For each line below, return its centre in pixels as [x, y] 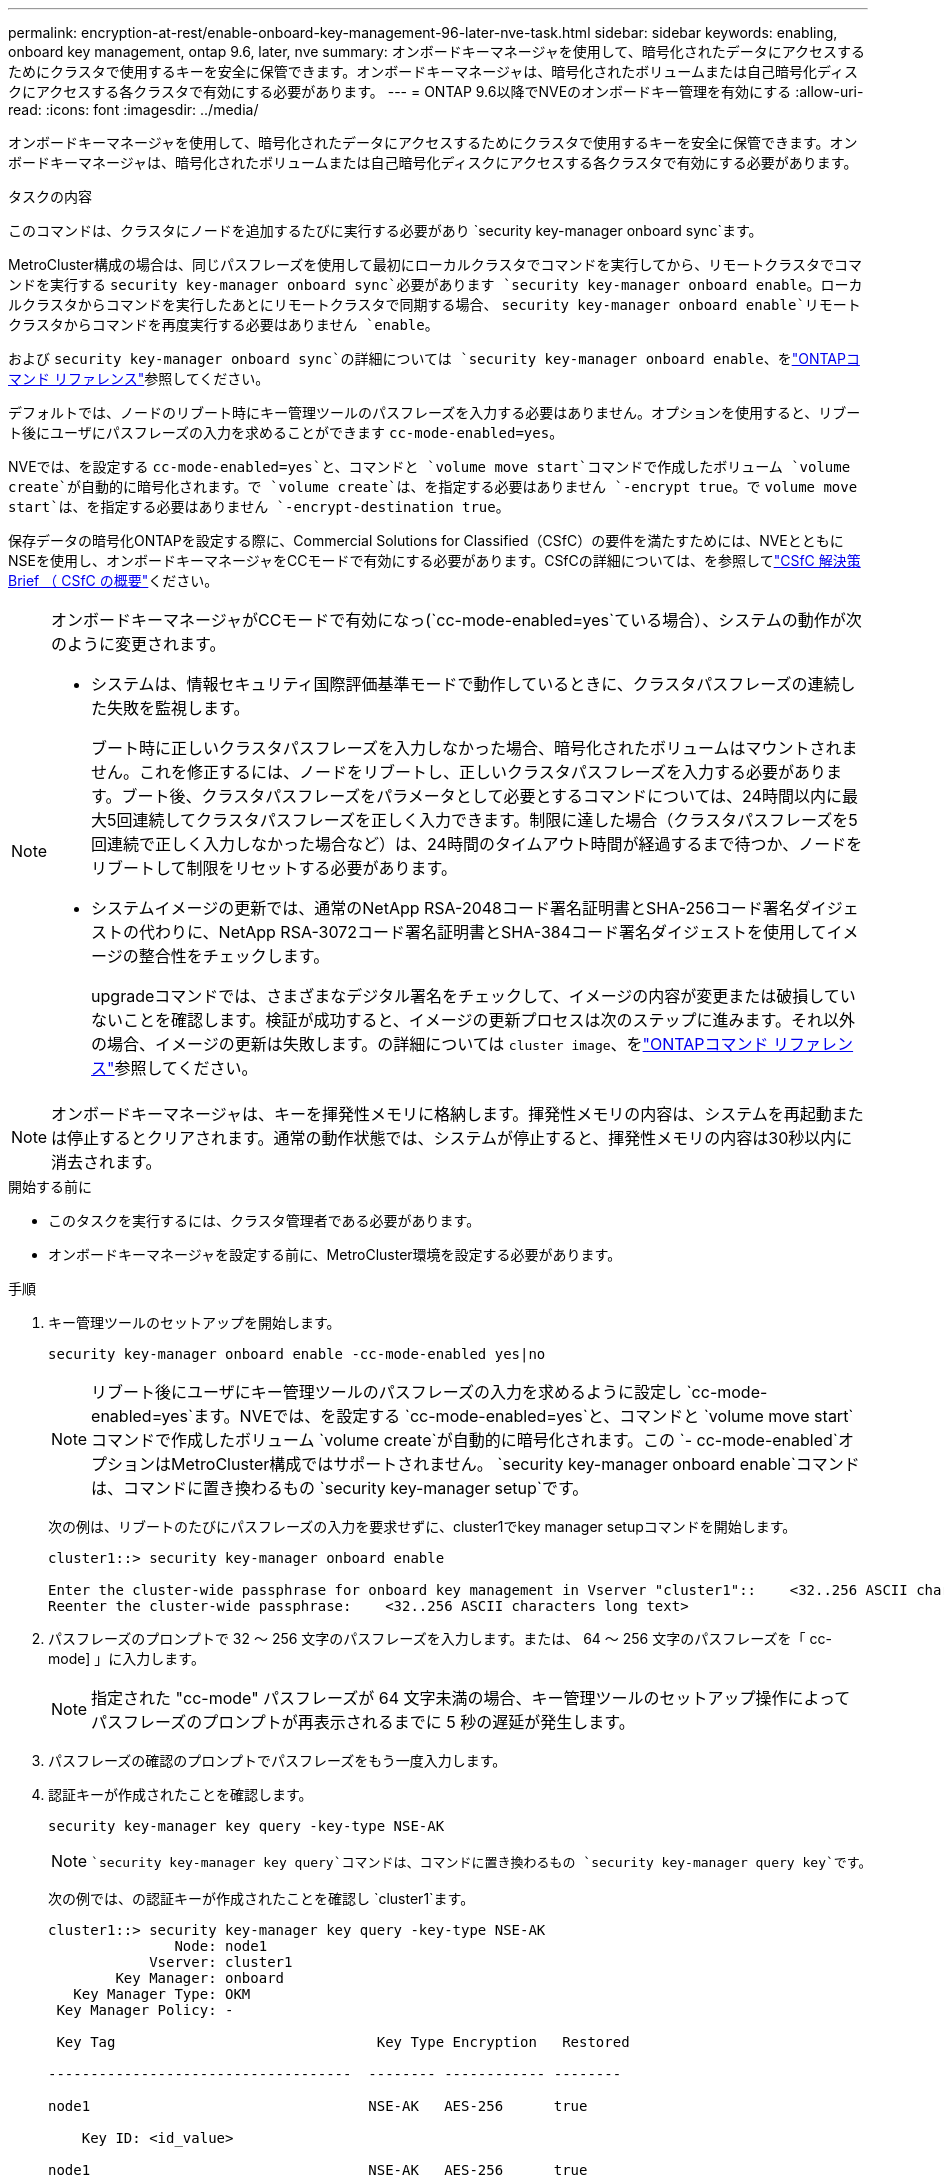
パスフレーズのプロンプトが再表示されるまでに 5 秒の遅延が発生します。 [363, 1722]
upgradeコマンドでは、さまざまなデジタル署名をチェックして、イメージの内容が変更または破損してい [473, 996]
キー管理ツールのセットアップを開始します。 [194, 1322]
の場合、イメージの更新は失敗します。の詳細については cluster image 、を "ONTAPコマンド [430, 1044]
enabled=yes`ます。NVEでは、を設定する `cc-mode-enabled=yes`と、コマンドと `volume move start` [472, 1416]
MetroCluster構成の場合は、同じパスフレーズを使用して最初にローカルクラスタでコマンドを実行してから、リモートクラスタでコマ [435, 264]
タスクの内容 [50, 196]
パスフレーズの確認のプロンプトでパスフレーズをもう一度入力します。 [277, 1760]
